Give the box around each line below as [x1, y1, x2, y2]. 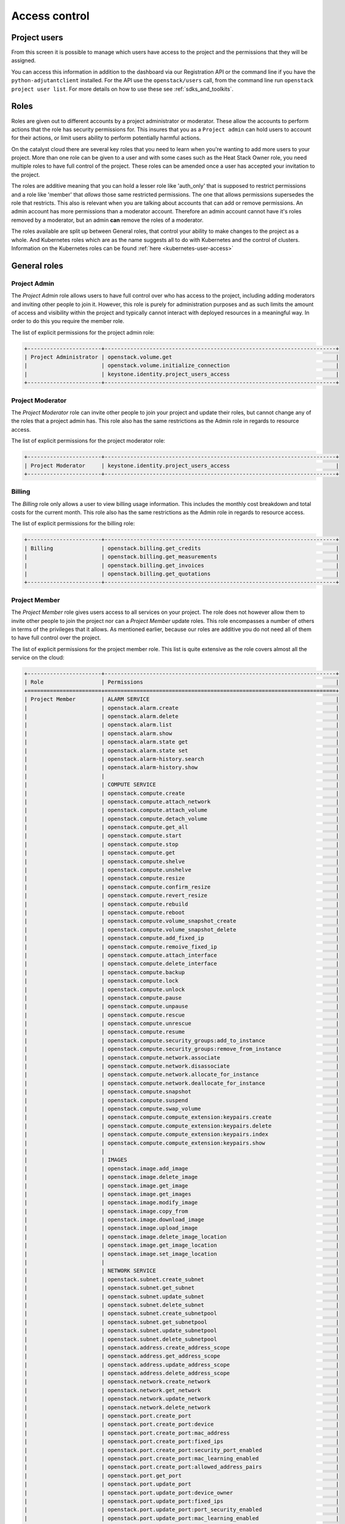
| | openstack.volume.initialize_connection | [24, 362, 340, 369]
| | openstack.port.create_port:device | [24, 1421, 340, 1428]
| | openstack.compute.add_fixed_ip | [24, 935, 340, 942]
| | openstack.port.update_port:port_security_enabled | [24, 1506, 340, 1513]
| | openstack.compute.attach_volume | [24, 807, 340, 814]
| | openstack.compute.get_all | [24, 824, 340, 831]
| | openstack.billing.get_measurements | [24, 554, 340, 560]
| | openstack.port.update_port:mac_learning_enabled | [24, 1515, 340, 1522]
